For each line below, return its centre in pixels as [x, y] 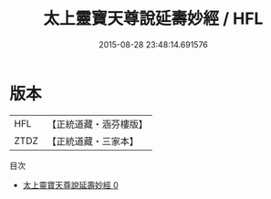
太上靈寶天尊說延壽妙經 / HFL [153, 19]
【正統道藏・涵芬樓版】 [98, 124]
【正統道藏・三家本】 [93, 141]
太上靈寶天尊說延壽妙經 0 [70, 184]
